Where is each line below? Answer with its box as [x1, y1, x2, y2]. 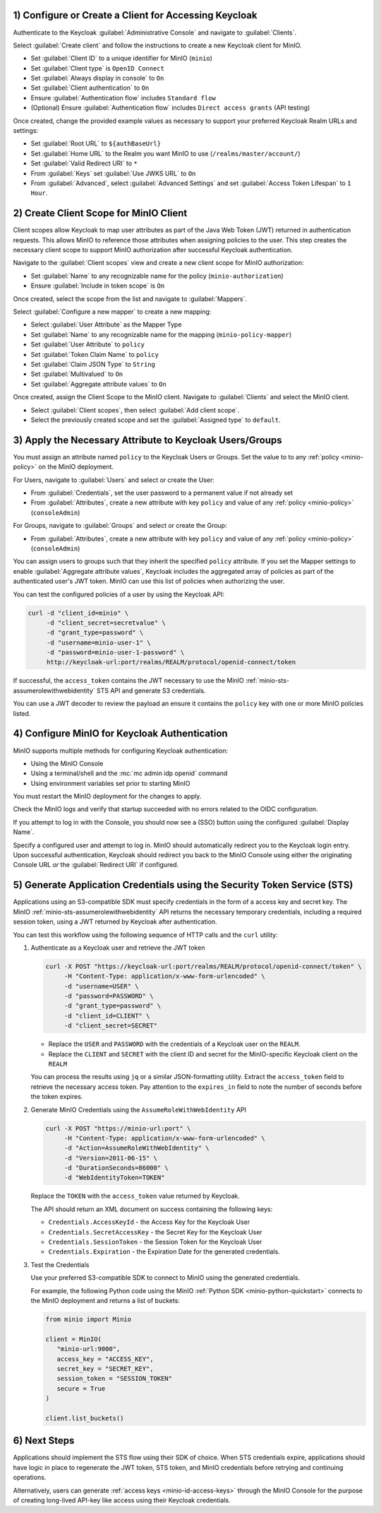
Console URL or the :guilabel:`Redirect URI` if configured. [13, 861, 179, 869]
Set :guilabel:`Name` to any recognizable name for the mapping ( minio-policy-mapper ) [30, 330, 292, 338]
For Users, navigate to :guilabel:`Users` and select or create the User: [13, 476, 215, 484]
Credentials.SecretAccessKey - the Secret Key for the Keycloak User [48, 1228, 262, 1236]
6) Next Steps [13, 1435, 75, 1447]
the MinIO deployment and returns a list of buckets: [30, 1296, 180, 1305]
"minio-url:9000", [56, 1345, 121, 1353]
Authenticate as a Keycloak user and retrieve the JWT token [30, 943, 205, 952]
